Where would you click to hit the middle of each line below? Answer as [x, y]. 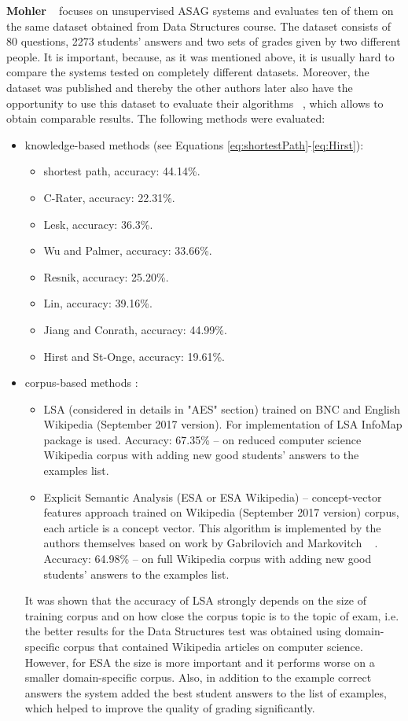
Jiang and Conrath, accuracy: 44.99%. [135, 329]
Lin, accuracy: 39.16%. [98, 303]
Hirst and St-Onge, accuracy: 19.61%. [134, 356]
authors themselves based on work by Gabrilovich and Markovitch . [211, 543]
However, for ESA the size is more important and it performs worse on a [200, 662]
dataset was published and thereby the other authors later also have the [180, 87]
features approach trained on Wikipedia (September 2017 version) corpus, [221, 512]
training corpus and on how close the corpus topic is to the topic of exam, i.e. [212, 615]
